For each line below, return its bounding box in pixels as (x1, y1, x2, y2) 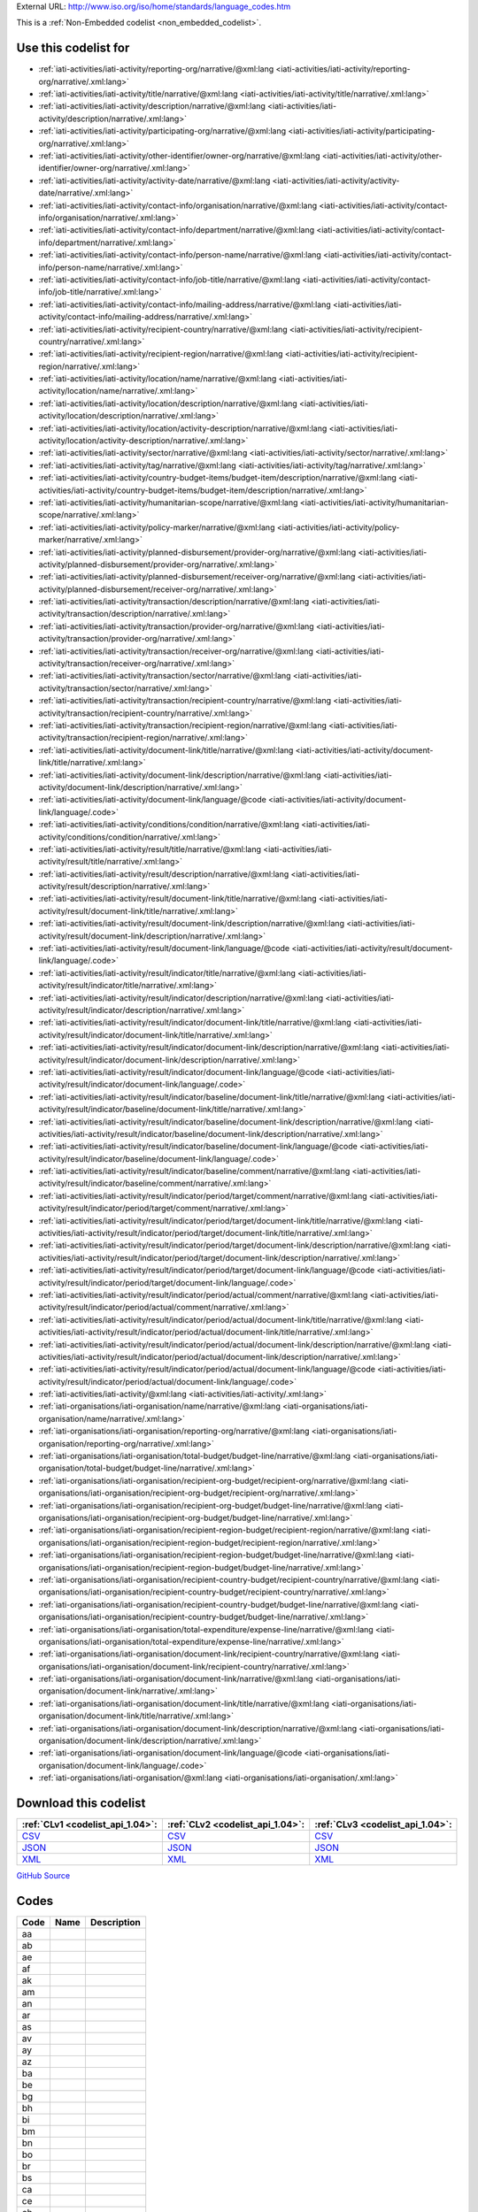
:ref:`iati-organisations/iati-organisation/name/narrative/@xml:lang (38, 1401, 281, 1411)
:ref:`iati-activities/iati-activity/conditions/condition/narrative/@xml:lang (38, 819, 300, 830)
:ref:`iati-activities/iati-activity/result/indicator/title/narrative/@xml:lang (38, 967, 297, 978)
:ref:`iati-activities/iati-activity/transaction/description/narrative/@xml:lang (38, 596, 310, 607)
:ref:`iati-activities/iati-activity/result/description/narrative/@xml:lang (38, 868, 289, 879)
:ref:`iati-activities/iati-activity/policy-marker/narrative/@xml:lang (38, 522, 275, 533)
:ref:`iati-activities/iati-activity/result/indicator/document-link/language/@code (38, 1066, 325, 1077)
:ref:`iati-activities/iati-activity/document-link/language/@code (38, 795, 267, 805)
